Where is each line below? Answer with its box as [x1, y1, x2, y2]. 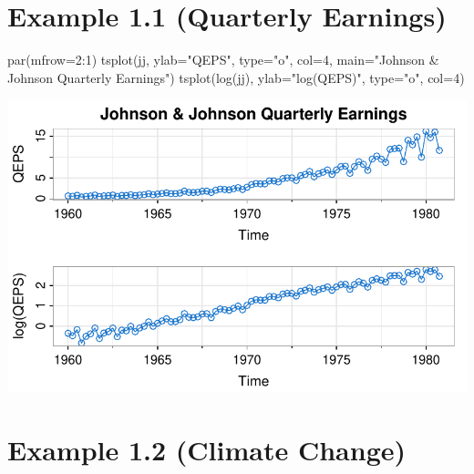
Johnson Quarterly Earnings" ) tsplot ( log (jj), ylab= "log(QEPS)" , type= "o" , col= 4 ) [7, 67, 465, 87]
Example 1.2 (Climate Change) [7, 430, 406, 468]
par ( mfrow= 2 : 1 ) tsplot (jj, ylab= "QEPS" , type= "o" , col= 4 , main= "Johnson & [7, 50, 439, 69]
